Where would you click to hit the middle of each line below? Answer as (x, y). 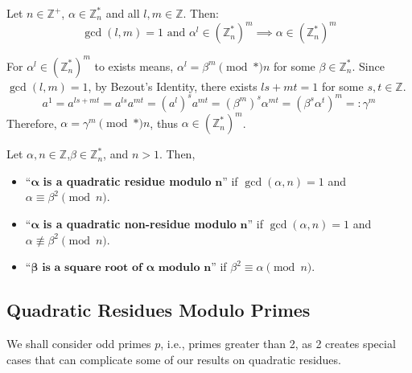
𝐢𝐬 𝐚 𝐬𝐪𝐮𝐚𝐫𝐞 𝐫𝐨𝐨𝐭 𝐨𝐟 (92, 268)
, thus (164, 123)
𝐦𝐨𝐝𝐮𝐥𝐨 (179, 268)
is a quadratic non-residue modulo (140, 223)
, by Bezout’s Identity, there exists (173, 86)
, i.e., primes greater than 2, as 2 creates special (278, 343)
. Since (368, 66)
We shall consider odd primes (79, 343)
